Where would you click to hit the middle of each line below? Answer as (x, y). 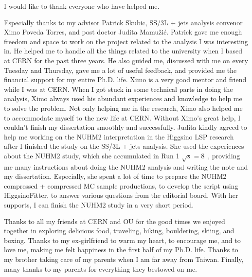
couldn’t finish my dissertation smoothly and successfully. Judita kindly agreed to (126, 127)
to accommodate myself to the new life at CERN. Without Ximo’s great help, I (122, 117)
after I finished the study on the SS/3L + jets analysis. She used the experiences (124, 146)
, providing (224, 155)
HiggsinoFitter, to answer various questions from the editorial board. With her (121, 195)
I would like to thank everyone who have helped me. (82, 6)
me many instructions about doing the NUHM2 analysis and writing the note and (126, 166)
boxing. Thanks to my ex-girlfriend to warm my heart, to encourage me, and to (122, 240)
